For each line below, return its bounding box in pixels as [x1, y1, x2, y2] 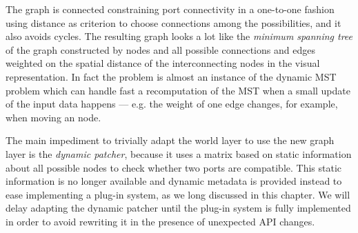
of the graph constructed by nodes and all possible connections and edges [6, 42, 315, 57]
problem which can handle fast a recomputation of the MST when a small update [6, 83, 350, 97]
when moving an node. [6, 110, 101, 124]
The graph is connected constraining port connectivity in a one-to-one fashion [6, 2, 335, 16]
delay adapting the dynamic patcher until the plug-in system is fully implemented [6, 201, 351, 215]
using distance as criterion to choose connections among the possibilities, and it [6, 15, 341, 30]
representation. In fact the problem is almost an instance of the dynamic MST [6, 69, 337, 83]
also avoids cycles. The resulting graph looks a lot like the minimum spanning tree [6, 29, 353, 43]
